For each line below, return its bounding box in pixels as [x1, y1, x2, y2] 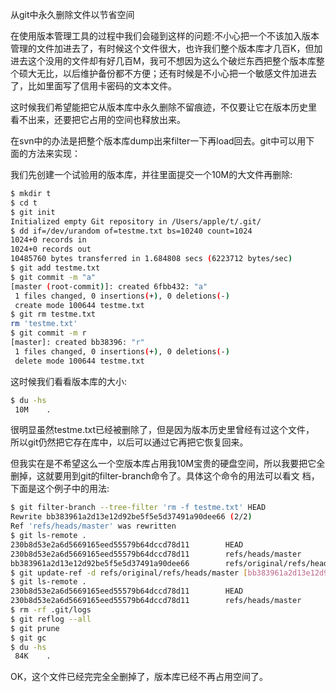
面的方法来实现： [10, 148, 81, 159]
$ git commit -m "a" [10, 272, 97, 282]
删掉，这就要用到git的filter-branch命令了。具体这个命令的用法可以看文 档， [10, 470, 320, 482]
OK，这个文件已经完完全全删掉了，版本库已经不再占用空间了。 [10, 671, 269, 683]
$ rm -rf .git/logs [10, 605, 92, 615]
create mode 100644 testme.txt [14, 300, 145, 310]
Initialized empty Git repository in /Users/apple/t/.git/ [10, 216, 262, 227]
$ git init [10, 207, 56, 217]
